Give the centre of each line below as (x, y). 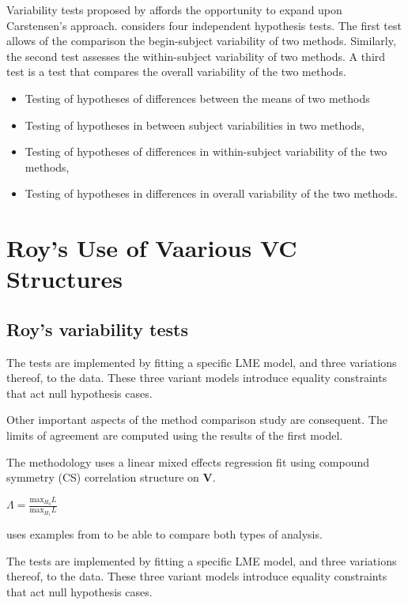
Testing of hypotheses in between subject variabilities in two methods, (195, 125)
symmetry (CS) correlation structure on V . (111, 477)
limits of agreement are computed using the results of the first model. (175, 435)
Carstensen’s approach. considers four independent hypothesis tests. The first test (204, 25)
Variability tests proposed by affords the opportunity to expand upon (174, 9)
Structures (65, 279)
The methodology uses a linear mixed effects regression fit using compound (188, 461)
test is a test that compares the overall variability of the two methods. (176, 72)
